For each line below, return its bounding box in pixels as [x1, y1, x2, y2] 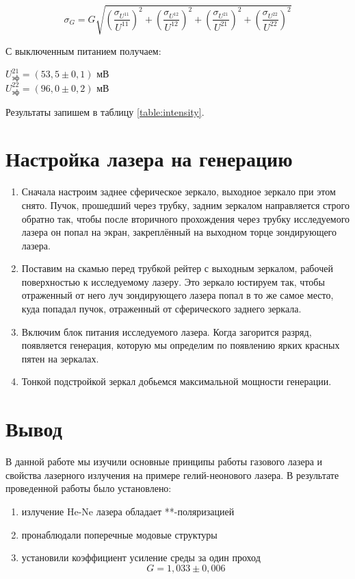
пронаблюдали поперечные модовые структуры [21, 527, 218, 541]
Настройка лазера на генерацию [5, 145, 293, 173]
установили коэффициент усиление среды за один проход [21, 550, 261, 565]
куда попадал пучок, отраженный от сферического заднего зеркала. [21, 301, 302, 316]
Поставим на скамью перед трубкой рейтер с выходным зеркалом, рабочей [21, 261, 333, 275]
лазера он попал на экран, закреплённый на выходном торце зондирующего [21, 225, 337, 239]
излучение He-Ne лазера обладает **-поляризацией [21, 504, 235, 518]
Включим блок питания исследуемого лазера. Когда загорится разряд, [21, 324, 312, 338]
